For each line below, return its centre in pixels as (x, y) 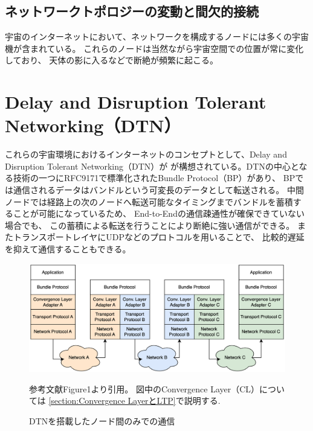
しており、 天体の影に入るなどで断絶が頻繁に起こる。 (111, 60)
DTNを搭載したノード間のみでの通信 (102, 420)
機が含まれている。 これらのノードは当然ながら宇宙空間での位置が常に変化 (154, 48)
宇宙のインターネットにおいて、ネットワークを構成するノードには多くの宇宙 (157, 37)
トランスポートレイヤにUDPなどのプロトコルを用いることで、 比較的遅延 (159, 237)
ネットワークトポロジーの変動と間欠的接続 (132, 11)
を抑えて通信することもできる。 (68, 249)
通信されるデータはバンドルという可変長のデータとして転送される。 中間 (158, 190)
